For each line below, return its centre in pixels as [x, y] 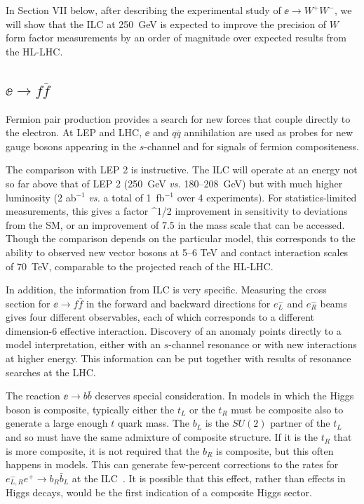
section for [28, 303]
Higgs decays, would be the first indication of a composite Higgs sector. [159, 492]
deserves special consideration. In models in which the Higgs [224, 396]
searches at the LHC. [51, 372]
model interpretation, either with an [83, 344]
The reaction [33, 396]
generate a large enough [57, 423]
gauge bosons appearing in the [71, 146]
